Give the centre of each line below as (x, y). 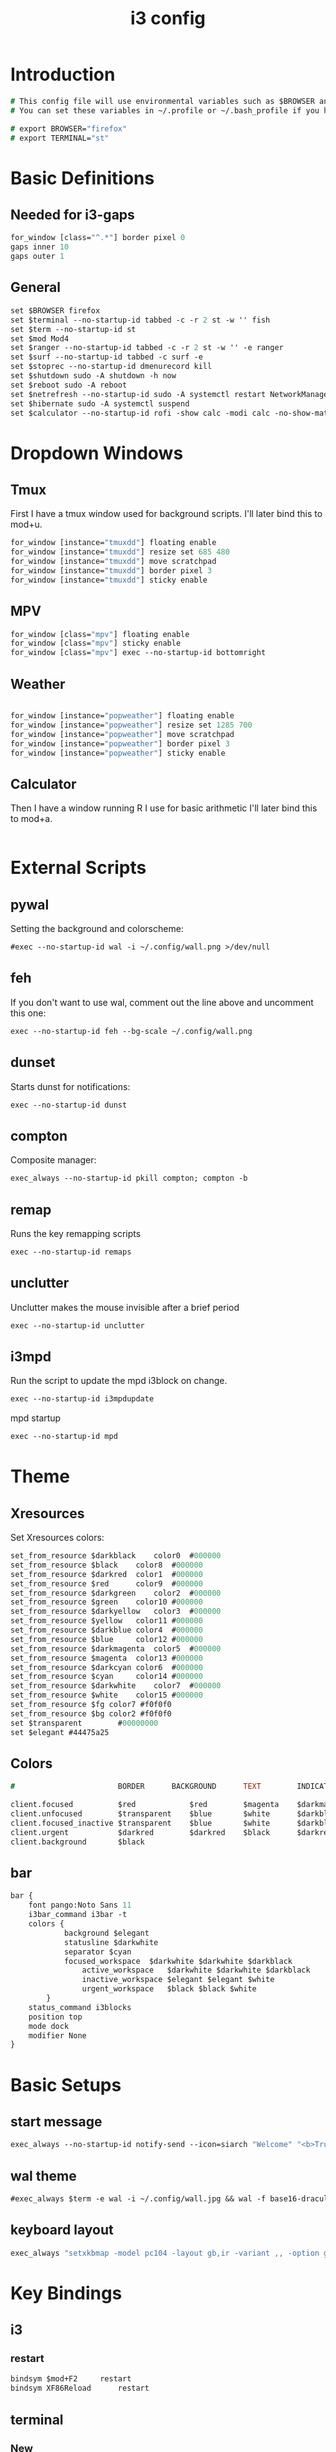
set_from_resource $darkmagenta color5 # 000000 (116, 1648)
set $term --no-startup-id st (73, 329)
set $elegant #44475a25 (60, 1732)
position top (55, 2017)
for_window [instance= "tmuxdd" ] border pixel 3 (111, 571)
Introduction (63, 74)
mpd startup (36, 1418)
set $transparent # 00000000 (84, 1723)
